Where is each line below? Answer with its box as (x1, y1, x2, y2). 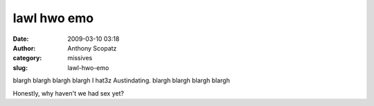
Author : (12, 44, 36, 52)
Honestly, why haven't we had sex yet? (12, 89, 125, 97)
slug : (12, 63, 28, 72)
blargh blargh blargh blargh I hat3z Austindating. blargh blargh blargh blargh (12, 76, 230, 85)
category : (12, 54, 42, 62)
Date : (12, 35, 29, 43)
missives (67, 54, 93, 62)
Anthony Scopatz (67, 44, 117, 52)
